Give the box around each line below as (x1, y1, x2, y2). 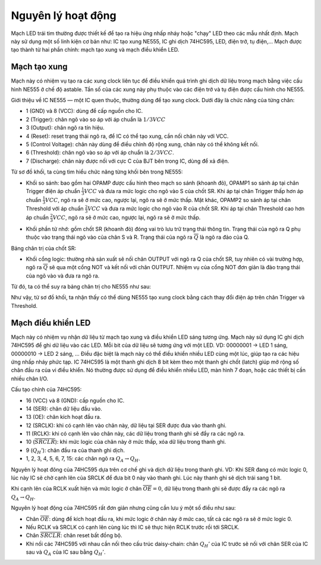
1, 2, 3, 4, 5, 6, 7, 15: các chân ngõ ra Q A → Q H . (26, 455, 140, 463)
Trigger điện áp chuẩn (26, 187, 80, 194)
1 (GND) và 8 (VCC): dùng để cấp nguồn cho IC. (26, 108, 143, 115)
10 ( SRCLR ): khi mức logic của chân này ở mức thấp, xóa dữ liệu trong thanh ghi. (26, 438, 226, 446)
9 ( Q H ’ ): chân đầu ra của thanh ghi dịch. (26, 446, 125, 455)
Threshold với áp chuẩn (26, 205, 84, 212)
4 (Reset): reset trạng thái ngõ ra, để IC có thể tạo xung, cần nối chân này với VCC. (26, 132, 229, 140)
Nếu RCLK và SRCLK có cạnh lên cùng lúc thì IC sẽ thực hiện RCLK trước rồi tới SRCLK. (26, 523, 240, 531)
